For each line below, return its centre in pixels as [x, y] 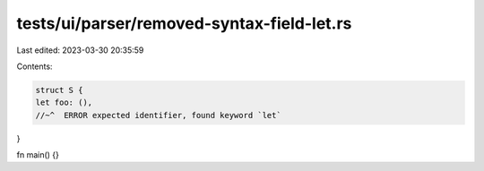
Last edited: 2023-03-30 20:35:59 [80, 50]
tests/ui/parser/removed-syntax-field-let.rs [184, 23]
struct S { [59, 90]
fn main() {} [38, 155]
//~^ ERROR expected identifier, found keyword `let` [158, 115]
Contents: [35, 66]
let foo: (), [64, 103]
